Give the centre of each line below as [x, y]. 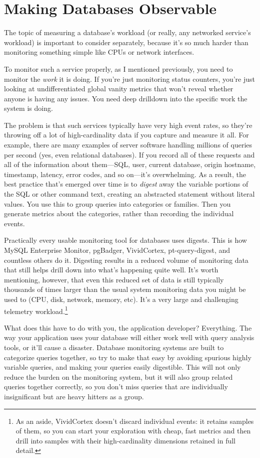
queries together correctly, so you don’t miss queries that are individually [116, 387]
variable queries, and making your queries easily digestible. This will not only [122, 367]
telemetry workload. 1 [36, 310]
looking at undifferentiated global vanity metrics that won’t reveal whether [119, 89]
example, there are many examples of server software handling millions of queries [128, 145]
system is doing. [28, 108]
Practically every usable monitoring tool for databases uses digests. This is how [125, 240]
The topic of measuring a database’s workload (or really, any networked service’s [127, 32]
